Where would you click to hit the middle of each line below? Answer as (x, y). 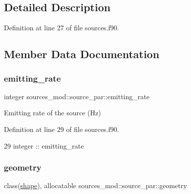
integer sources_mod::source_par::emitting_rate (77, 96)
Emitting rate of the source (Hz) (53, 113)
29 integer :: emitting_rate (44, 145)
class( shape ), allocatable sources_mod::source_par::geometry (95, 185)
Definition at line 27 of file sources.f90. (62, 28)
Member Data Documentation (82, 54)
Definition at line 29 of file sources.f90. (62, 129)
